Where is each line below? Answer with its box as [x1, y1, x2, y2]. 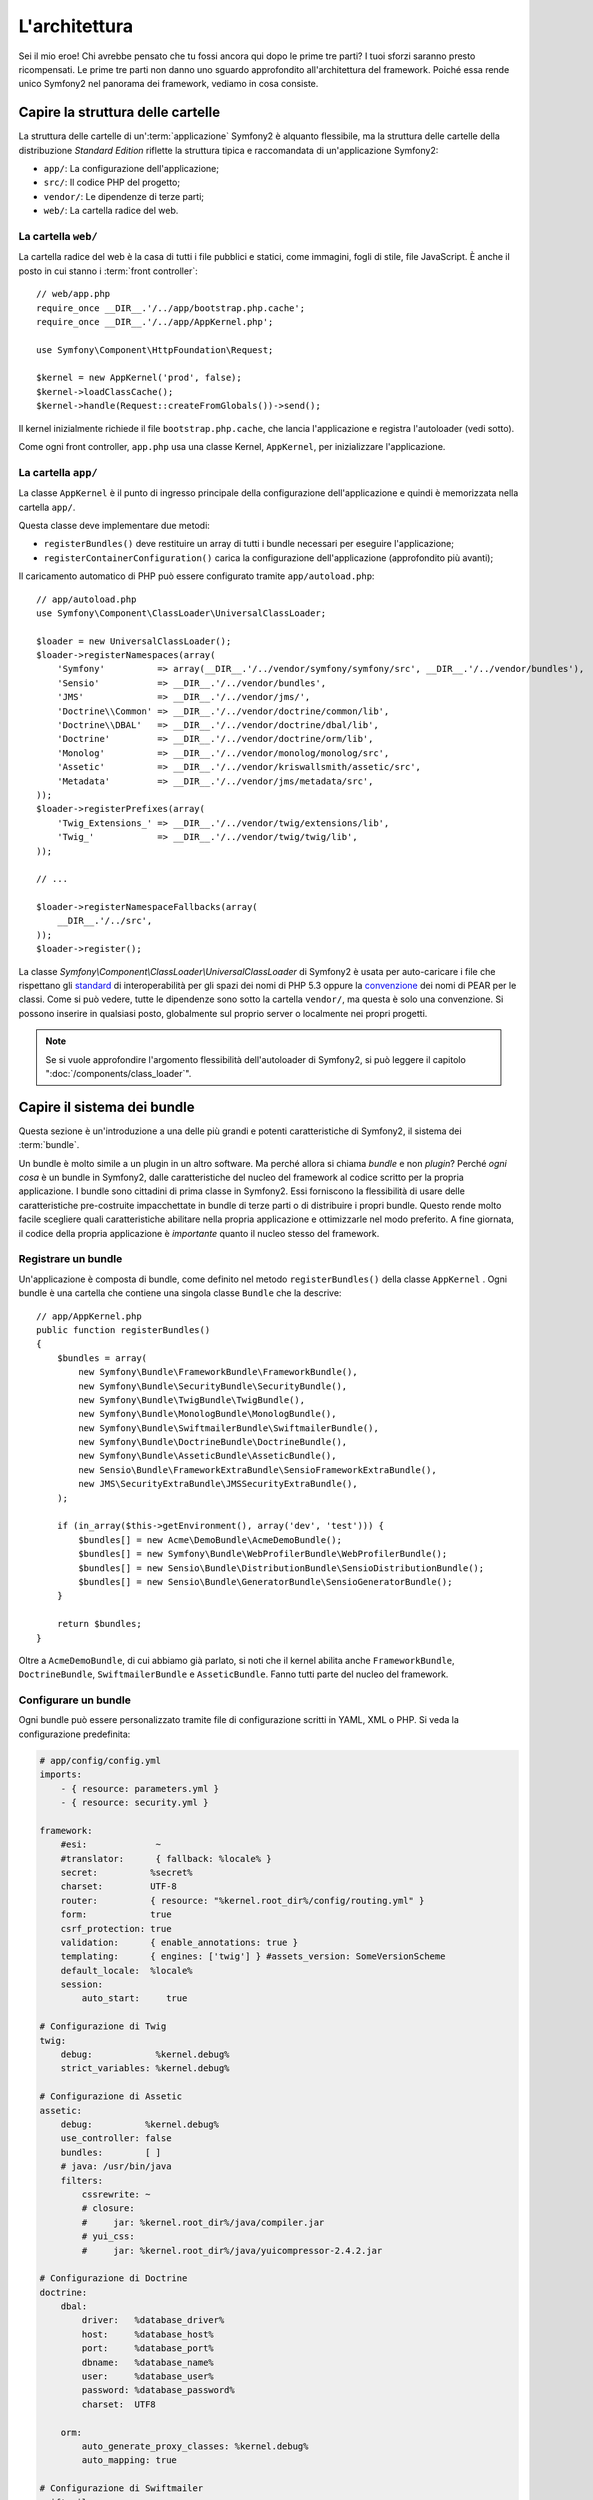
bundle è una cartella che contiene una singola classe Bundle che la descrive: [18, 1287, 342, 1299]
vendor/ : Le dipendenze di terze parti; [43, 190, 205, 202]
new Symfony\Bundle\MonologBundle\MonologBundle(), [78, 1408, 337, 1420]
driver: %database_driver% [81, 2315, 225, 2326]
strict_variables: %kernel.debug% [60, 2063, 230, 2074]
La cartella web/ [18, 229, 99, 243]
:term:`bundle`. [18, 1139, 80, 1151]
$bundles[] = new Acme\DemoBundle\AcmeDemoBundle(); [78, 1534, 342, 1545]
